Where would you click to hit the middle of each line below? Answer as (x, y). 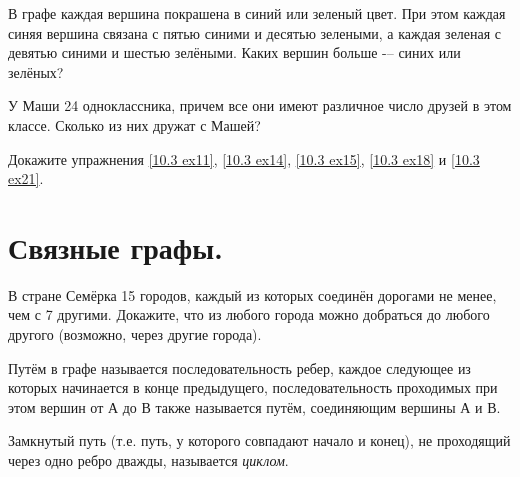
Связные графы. (115, 246)
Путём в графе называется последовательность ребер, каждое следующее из (239, 367)
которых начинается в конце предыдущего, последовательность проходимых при (253, 387)
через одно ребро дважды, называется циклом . (148, 460)
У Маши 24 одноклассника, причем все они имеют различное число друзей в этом (260, 105)
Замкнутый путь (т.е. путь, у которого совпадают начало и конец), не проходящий (259, 440)
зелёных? (36, 71)
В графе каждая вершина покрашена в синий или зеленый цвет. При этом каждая (257, 13)
